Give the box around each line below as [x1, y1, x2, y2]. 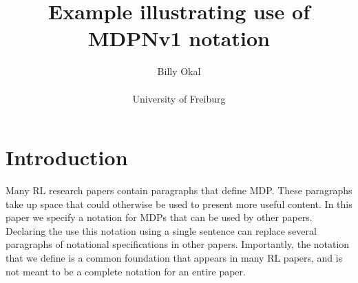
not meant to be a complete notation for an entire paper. [6, 264, 246, 278]
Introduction [6, 143, 128, 171]
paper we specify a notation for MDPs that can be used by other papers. [6, 210, 313, 224]
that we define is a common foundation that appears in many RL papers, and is [6, 251, 343, 264]
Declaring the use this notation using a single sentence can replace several [6, 223, 317, 238]
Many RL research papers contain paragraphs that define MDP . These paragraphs [6, 183, 352, 198]
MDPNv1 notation [88, 24, 270, 52]
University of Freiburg [132, 91, 226, 105]
